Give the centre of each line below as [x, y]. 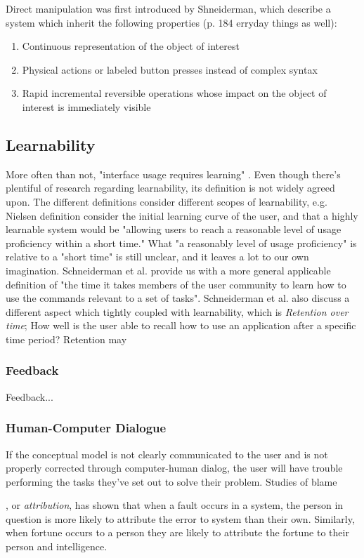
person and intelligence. [57, 546]
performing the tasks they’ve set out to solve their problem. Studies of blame [171, 481]
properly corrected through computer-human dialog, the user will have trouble [174, 468]
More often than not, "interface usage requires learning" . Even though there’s [173, 174]
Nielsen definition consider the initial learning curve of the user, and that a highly [182, 215]
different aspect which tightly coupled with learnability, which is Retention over [177, 311]
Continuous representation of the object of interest [131, 46]
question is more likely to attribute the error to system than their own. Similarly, [180, 518]
